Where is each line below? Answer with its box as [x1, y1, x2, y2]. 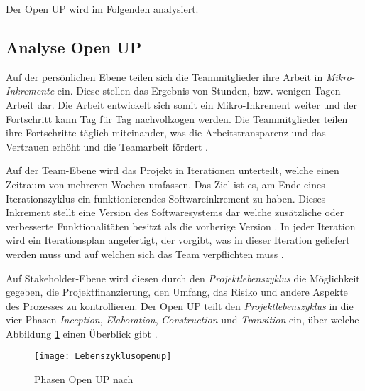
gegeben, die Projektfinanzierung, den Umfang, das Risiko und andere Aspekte [6, 284, 348, 299]
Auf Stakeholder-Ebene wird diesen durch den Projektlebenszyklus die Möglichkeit [6, 270, 360, 285]
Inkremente [6, 83, 55, 98]
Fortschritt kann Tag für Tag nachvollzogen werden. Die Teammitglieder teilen [6, 111, 348, 126]
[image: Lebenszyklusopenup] [34, 351, 172, 362]
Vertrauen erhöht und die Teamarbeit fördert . [6, 139, 208, 154]
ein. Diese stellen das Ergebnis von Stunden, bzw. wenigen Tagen [57, 83, 341, 98]
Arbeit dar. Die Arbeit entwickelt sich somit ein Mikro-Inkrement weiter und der [6, 97, 357, 112]
